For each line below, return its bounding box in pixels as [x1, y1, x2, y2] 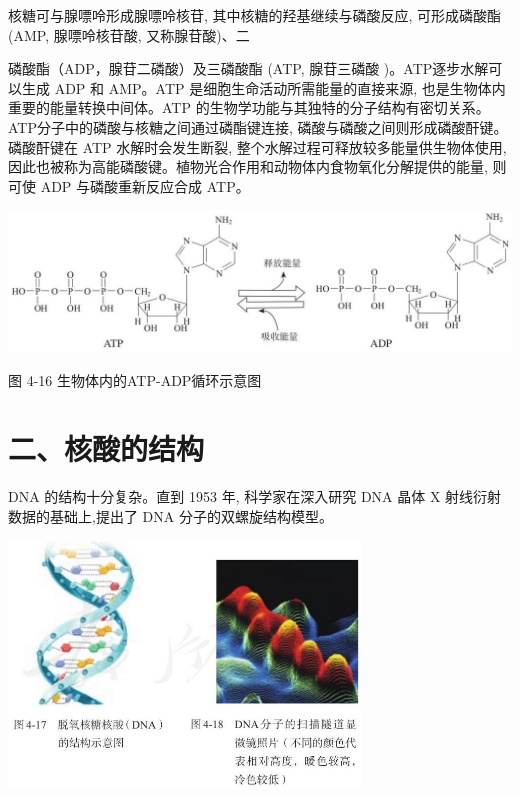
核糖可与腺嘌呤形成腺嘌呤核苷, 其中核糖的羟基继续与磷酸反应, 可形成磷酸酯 [8, 5, 502, 25]
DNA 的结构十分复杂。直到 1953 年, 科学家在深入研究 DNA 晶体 [8, 486, 426, 507]
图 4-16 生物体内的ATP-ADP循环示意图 [8, 369, 262, 390]
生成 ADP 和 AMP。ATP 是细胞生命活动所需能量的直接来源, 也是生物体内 [21, 77, 506, 98]
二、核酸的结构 [8, 428, 205, 469]
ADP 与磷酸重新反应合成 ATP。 [40, 175, 250, 196]
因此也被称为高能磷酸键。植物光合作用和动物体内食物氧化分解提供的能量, [8, 156, 488, 177]
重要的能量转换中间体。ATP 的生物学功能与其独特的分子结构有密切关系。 [8, 97, 490, 118]
